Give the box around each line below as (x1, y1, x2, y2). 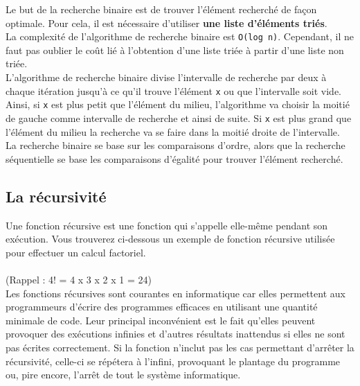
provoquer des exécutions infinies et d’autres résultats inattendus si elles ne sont (6, 326, 345, 341)
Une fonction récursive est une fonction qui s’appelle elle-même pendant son (6, 218, 328, 232)
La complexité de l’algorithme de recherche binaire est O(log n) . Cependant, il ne (6, 29, 354, 44)
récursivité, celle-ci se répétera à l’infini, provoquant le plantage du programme (6, 353, 341, 368)
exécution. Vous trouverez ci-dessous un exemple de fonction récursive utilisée (6, 231, 335, 246)
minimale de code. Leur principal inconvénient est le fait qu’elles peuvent (6, 313, 316, 327)
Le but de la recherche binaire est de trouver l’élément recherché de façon (6, 2, 317, 16)
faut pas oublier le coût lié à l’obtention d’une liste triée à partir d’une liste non (6, 42, 344, 57)
